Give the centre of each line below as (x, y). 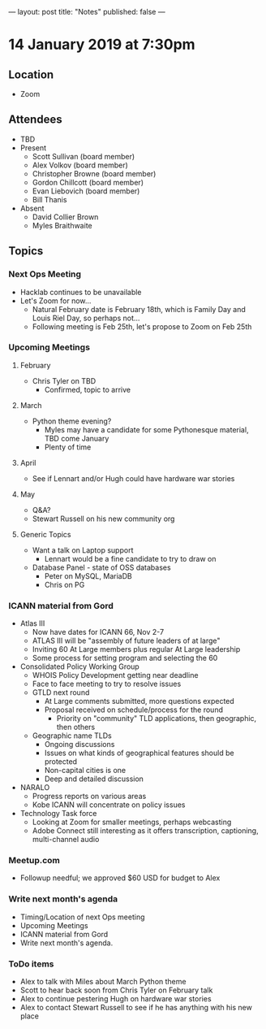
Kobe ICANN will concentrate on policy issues (109, 805)
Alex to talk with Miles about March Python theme (103, 981)
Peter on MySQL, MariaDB (88, 575)
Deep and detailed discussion (94, 779)
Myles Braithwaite (62, 225)
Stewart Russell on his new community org (103, 519)
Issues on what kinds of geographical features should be (139, 753)
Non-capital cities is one (85, 771)
